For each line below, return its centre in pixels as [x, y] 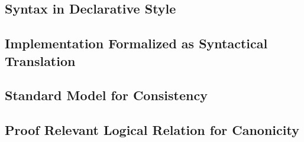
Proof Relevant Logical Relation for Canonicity [152, 130]
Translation [40, 60]
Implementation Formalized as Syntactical [136, 43]
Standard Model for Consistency [106, 95]
